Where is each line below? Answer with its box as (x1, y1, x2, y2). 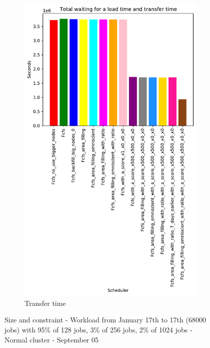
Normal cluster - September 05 (4, 334, 99, 344)
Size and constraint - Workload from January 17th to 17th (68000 (4, 314, 206, 325)
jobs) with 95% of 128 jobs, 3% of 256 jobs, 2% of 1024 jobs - (4, 324, 192, 335)
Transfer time (24, 297, 66, 308)
